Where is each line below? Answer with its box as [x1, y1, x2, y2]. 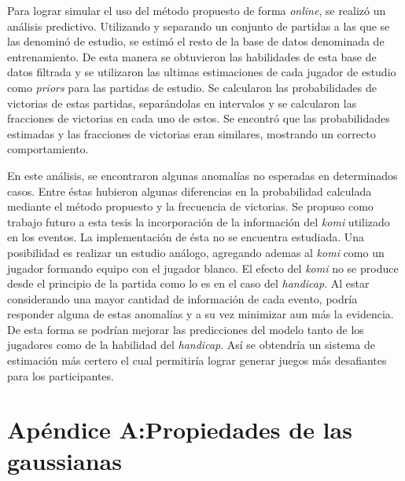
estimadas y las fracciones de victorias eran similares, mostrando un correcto [7, 125, 376, 141]
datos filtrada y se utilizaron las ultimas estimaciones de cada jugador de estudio [7, 64, 396, 80]
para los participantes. [7, 367, 114, 384]
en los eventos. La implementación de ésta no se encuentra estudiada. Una [7, 229, 365, 245]
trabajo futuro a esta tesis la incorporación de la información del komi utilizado [7, 213, 390, 229]
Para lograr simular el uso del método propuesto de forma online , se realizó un [7, 2, 386, 18]
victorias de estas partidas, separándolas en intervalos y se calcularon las [7, 94, 357, 111]
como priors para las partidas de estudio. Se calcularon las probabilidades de [7, 79, 377, 95]
